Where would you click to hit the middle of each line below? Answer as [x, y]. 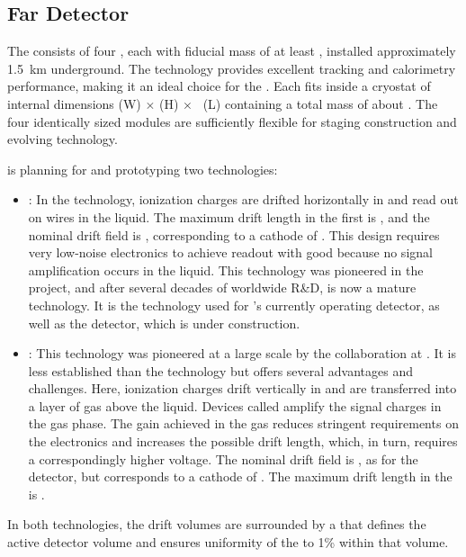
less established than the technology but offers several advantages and [220, 370]
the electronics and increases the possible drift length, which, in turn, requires [243, 441]
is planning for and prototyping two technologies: [143, 169]
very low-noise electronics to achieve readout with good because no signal [230, 252]
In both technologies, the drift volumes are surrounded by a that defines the [217, 524]
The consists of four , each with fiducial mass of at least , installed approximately [232, 51]
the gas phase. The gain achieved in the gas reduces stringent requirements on [243, 423]
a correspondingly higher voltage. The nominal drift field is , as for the [223, 458]
